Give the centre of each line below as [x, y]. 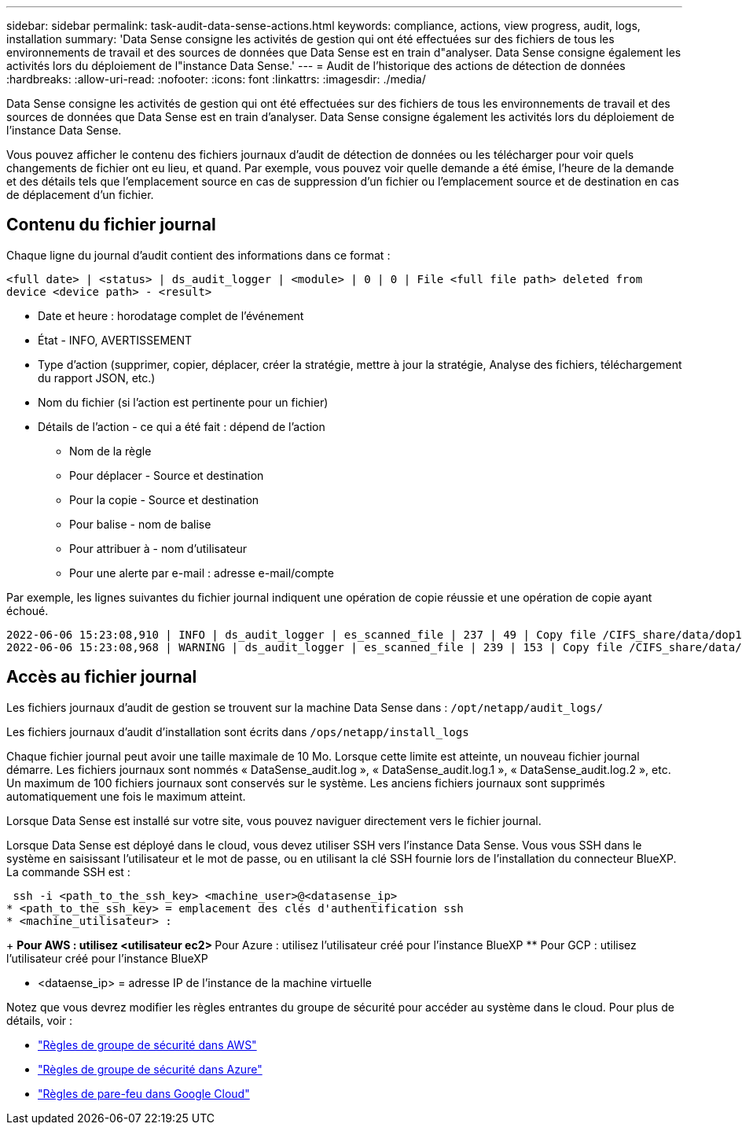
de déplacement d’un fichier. [80, 195]
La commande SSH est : [68, 871]
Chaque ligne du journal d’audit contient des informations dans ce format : [198, 255]
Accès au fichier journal [102, 677]
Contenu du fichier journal [111, 225]
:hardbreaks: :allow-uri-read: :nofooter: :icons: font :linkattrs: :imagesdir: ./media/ [216, 79]
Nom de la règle [110, 451]
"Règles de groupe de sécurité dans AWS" [147, 1044]
